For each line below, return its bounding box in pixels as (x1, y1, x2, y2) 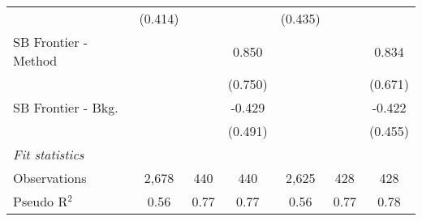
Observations (13, 168, 87, 187)
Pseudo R (13, 192, 68, 210)
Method (13, 51, 58, 70)
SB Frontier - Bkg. (13, 98, 118, 117)
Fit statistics (13, 145, 84, 164)
